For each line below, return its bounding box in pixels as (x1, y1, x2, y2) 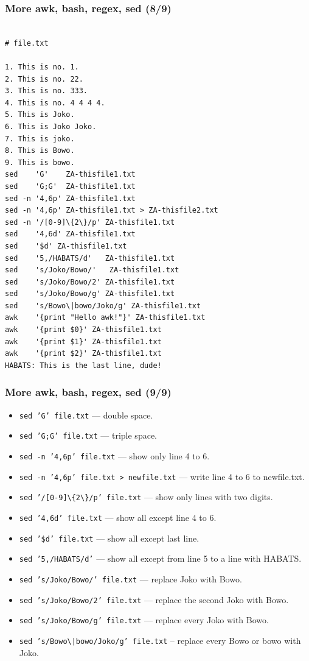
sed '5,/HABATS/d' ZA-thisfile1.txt (5, 253, 175, 263)
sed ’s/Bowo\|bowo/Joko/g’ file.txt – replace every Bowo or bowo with (19, 634, 301, 646)
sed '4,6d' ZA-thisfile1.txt (5, 230, 136, 239)
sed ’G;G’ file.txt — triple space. (19, 429, 157, 442)
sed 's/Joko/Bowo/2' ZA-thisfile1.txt (5, 277, 175, 286)
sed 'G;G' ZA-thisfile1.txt (5, 182, 136, 191)
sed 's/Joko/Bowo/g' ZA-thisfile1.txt (5, 289, 175, 299)
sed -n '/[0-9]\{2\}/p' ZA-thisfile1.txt (5, 217, 175, 227)
